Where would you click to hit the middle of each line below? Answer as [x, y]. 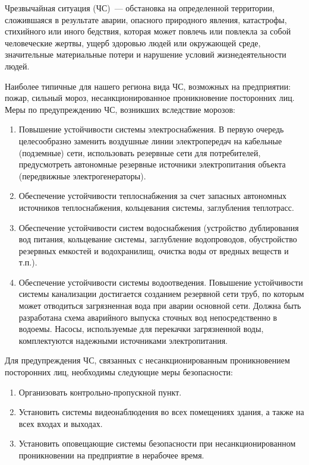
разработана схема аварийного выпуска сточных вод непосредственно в [148, 317]
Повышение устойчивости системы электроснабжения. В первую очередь [151, 129]
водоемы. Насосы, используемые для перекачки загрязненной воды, [141, 329]
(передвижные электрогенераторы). [82, 175]
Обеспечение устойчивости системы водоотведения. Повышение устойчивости [161, 282]
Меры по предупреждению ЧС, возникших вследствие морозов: [120, 109]
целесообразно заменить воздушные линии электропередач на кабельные [150, 140]
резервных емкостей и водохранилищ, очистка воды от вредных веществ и [154, 250]
